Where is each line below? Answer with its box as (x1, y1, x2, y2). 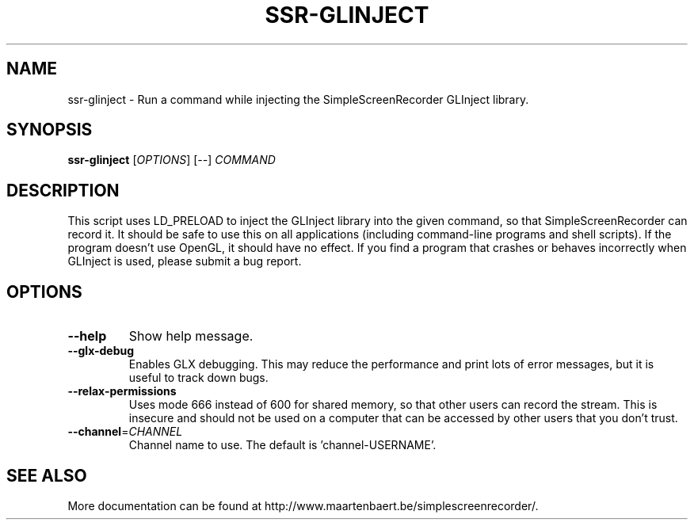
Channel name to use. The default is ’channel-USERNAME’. (128, 438, 437, 452)
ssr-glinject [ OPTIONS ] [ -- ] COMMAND (67, 153, 276, 167)
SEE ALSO (6, 465, 87, 486)
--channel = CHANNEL (67, 425, 183, 439)
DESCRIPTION (6, 180, 120, 200)
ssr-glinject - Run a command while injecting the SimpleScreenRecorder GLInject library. (67, 92, 529, 106)
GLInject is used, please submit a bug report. (67, 254, 302, 269)
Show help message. (128, 328, 254, 345)
